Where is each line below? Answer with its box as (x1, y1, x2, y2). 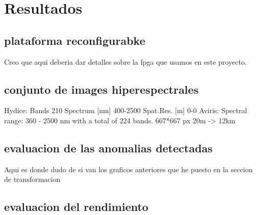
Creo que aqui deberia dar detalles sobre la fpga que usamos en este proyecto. (4, 56, 247, 67)
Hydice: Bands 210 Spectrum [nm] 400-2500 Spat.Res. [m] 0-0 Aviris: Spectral (4, 105, 247, 116)
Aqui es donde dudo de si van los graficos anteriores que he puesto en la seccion (4, 164, 253, 174)
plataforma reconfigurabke (4, 32, 145, 48)
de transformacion (4, 174, 61, 184)
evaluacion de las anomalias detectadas (4, 140, 213, 155)
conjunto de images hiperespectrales (4, 81, 199, 97)
